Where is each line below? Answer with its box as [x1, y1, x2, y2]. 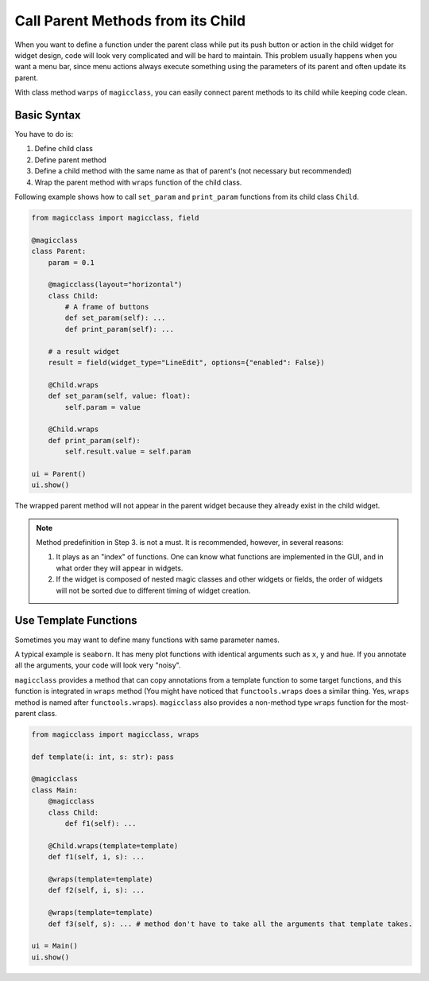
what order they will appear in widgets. [56, 563, 184, 573]
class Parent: [31, 247, 87, 256]
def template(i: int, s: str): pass [31, 752, 175, 761]
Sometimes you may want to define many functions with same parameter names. [14, 635, 280, 644]
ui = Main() [31, 941, 79, 951]
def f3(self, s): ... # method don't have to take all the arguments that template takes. [48, 919, 413, 928]
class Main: [31, 785, 79, 795]
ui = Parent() [31, 469, 87, 478]
